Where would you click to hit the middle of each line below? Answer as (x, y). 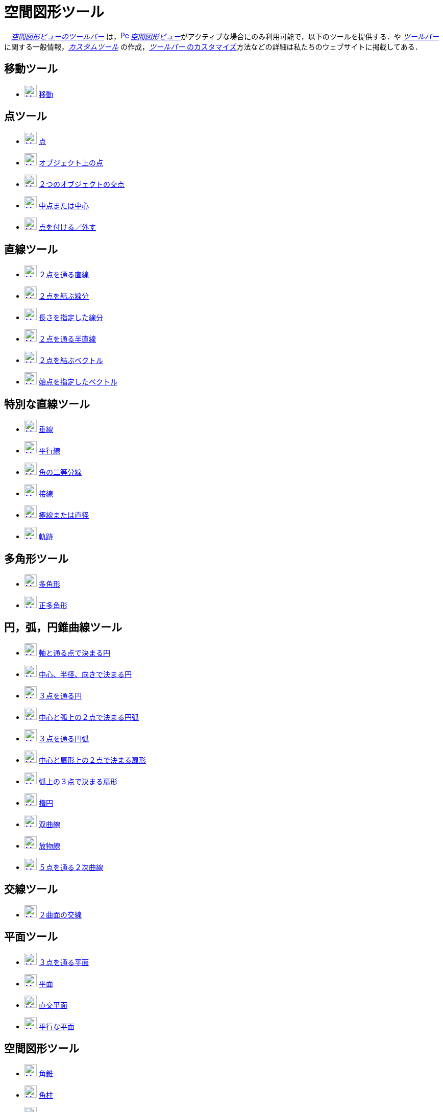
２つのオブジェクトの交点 (81, 184)
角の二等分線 (60, 472)
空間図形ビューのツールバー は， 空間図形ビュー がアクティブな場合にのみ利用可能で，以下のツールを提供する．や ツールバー (225, 36)
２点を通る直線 (64, 275)
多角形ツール (36, 559)
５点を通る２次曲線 (71, 867)
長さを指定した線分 (71, 318)
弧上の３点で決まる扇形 (78, 781)
